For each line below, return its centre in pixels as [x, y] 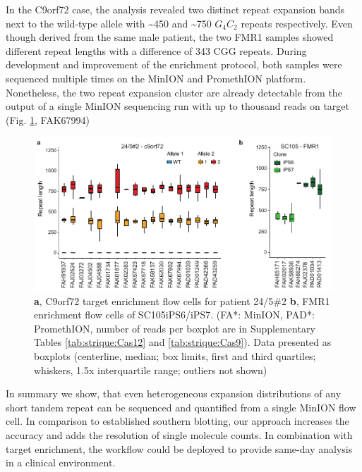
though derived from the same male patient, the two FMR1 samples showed [170, 37]
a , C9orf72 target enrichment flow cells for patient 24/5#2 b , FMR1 [182, 300]
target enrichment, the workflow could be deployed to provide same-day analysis [179, 448]
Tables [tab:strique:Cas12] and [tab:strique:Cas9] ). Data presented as [183, 342]
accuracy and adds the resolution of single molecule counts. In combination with [179, 435]
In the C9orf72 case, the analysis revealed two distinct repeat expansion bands [175, 9]
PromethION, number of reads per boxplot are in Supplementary [175, 328]
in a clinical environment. [61, 462]
